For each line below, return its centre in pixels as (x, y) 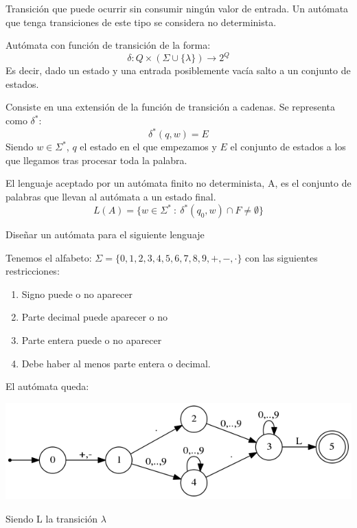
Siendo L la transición (52, 519)
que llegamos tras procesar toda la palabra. (96, 160)
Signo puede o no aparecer (77, 294)
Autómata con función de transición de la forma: (108, 45)
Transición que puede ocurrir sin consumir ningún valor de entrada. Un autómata (177, 8)
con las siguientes (281, 257)
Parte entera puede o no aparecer (92, 340)
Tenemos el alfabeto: (49, 257)
